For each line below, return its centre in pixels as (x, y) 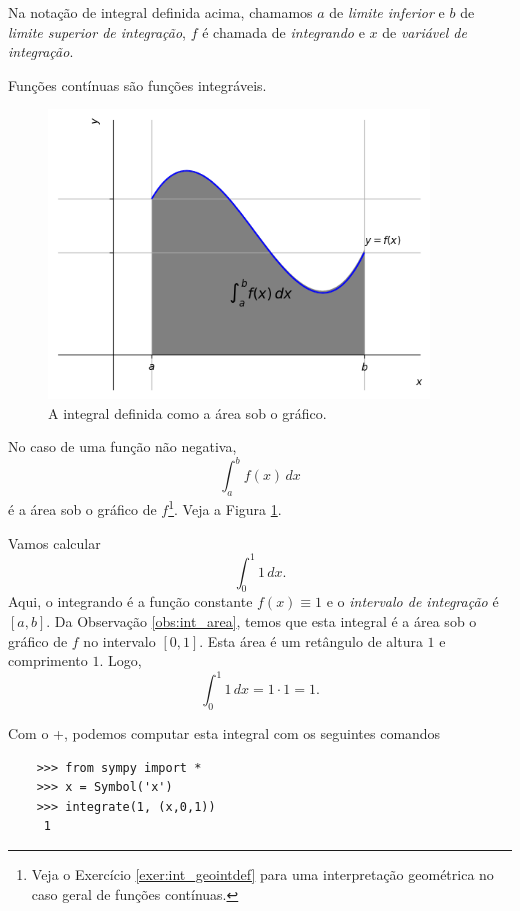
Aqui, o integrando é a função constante (130, 601)
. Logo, (120, 660)
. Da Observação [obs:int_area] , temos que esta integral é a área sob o (261, 621)
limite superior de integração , (97, 31)
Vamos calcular (54, 542)
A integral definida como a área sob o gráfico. (187, 412)
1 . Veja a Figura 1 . (225, 507)
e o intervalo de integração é (412, 601)
